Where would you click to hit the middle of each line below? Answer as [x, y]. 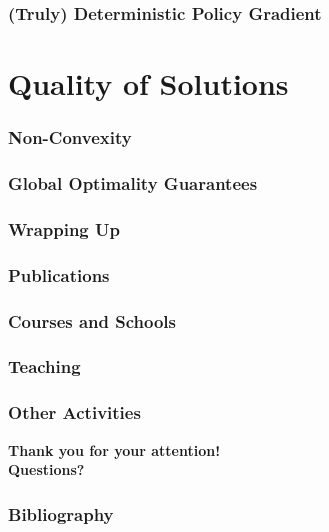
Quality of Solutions [148, 83]
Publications [59, 274]
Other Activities [74, 412]
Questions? [46, 469]
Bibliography [61, 513]
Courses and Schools [92, 320]
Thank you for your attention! [114, 449]
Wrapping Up [64, 228]
